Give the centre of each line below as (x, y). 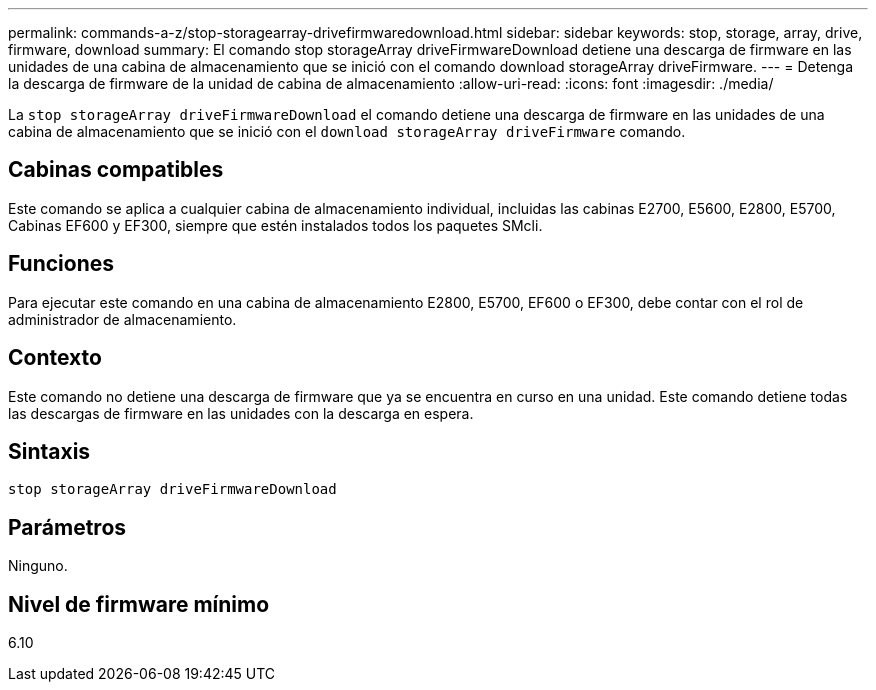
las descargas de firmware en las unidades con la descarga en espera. (241, 413)
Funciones (61, 264)
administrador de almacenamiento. (122, 319)
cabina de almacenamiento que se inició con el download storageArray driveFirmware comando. (347, 131)
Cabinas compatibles (116, 170)
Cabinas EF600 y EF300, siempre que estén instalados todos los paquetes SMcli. (275, 225)
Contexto (55, 358)
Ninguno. (38, 566)
